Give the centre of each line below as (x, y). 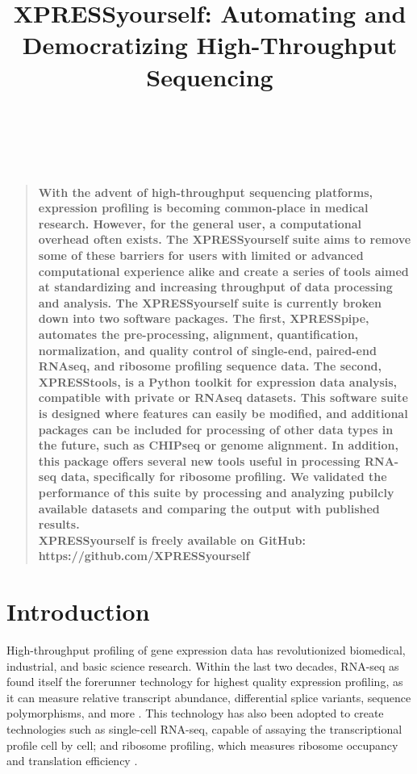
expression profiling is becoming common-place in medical (203, 208)
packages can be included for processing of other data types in (216, 429)
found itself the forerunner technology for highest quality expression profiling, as (205, 682)
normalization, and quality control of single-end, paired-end (207, 350)
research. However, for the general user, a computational (200, 223)
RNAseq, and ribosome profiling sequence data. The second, (210, 366)
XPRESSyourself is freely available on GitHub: (172, 540)
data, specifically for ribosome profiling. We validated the (224, 477)
